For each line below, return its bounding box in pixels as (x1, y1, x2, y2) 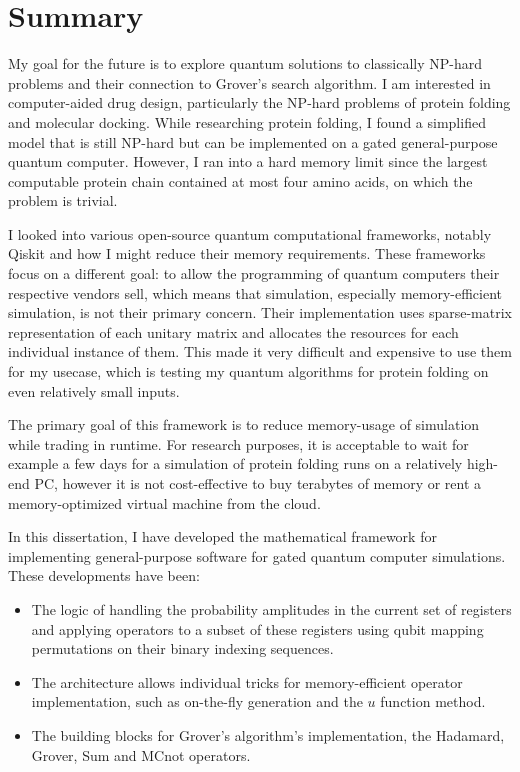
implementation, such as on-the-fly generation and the (31, 691, 363, 712)
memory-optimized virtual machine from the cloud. (8, 492, 321, 513)
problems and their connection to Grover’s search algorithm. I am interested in (8, 72, 491, 93)
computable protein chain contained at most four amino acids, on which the (8, 170, 473, 191)
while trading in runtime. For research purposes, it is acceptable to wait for (8, 433, 469, 454)
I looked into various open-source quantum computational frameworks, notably (8, 223, 492, 244)
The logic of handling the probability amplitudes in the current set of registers (31, 598, 512, 619)
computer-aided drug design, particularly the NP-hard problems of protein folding (8, 92, 511, 113)
